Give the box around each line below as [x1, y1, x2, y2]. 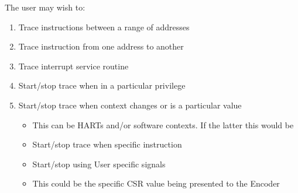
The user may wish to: [5, 1, 85, 13]
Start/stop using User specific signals [32, 157, 166, 170]
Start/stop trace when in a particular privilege [18, 79, 186, 92]
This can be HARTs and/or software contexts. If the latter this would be [32, 118, 294, 131]
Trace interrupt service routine [18, 59, 129, 72]
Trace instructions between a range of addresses [18, 20, 190, 33]
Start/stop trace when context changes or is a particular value [18, 99, 242, 111]
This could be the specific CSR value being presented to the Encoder [32, 177, 280, 190]
